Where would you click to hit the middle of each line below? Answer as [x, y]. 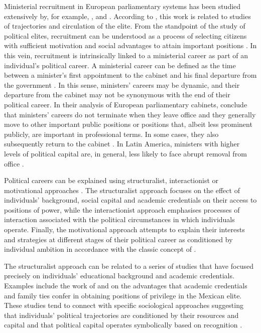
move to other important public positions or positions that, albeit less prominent [128, 124]
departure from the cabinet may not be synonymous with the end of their [117, 95]
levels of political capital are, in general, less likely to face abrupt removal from [125, 153]
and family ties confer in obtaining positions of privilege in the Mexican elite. [123, 295]
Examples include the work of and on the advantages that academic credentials [126, 286]
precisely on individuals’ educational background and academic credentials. [119, 276]
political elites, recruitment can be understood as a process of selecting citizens [125, 35]
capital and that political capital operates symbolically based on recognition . [123, 325]
